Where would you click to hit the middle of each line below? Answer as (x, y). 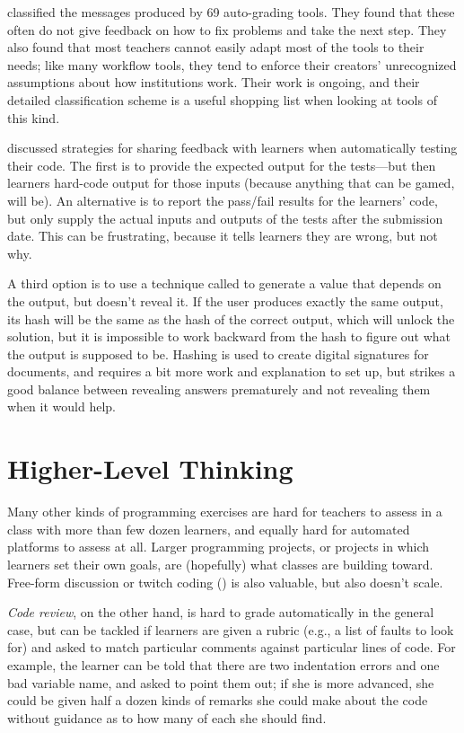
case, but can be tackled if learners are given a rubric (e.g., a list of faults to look (231, 629)
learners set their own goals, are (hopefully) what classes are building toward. (220, 564)
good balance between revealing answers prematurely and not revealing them (219, 389)
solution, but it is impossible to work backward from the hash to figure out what (229, 336)
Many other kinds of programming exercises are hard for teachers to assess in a (225, 512)
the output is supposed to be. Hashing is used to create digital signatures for (218, 353)
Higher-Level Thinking (150, 468)
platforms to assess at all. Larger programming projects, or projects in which (219, 547)
